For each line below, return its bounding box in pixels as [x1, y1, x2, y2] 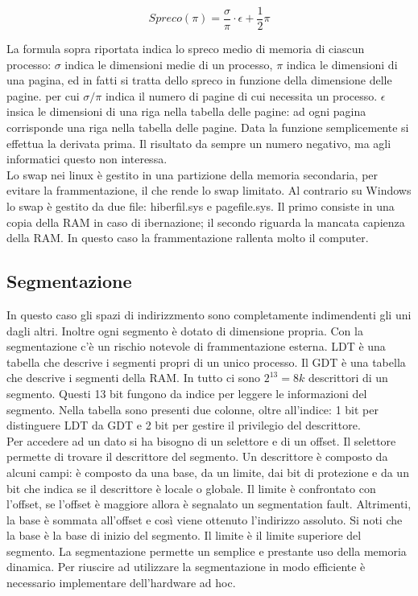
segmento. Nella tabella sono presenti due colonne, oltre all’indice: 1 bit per [6, 401, 379, 417]
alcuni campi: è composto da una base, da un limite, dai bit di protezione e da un [6, 463, 409, 480]
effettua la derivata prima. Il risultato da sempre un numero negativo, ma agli [6, 134, 391, 151]
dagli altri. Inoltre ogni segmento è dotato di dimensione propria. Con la [6, 322, 363, 339]
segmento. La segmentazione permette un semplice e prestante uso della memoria [6, 542, 407, 559]
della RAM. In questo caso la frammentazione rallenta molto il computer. [6, 229, 369, 246]
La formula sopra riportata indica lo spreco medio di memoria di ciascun [6, 40, 365, 57]
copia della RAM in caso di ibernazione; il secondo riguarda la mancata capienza [6, 213, 405, 230]
